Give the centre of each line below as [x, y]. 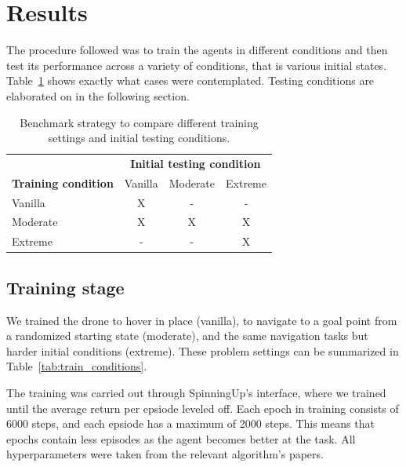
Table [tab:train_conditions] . [77, 366]
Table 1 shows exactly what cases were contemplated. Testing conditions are [190, 80]
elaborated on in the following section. [98, 95]
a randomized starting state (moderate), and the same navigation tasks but [187, 336]
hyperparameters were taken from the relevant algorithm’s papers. [165, 454]
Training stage [65, 287]
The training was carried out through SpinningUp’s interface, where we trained [196, 392]
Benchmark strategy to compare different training [139, 122]
